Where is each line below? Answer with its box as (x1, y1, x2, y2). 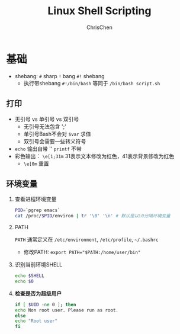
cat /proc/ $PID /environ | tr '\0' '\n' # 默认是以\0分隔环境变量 (14, 213, 171, 219)
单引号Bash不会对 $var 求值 (23, 130, 91, 137)
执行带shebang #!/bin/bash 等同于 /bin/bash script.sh (23, 79, 160, 86)
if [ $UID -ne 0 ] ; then (14, 301, 76, 307)
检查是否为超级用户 (14, 290, 62, 297)
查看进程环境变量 (14, 195, 57, 203)
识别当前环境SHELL (14, 261, 63, 268)
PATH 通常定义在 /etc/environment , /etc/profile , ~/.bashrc (14, 236, 159, 243)
